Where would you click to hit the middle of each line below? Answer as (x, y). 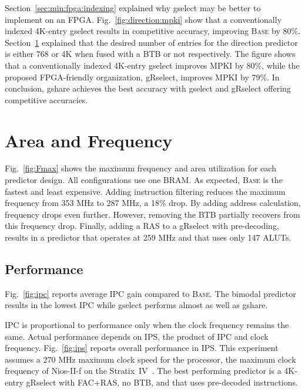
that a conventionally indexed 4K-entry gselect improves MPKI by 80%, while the (152, 65)
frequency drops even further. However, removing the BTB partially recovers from (152, 214)
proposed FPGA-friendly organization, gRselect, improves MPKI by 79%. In (142, 77)
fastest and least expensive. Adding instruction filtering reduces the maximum (145, 191)
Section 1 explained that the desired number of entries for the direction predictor (151, 42)
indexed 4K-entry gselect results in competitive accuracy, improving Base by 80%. (153, 31)
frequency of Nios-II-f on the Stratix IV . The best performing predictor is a (143, 371)
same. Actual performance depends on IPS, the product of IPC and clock (137, 336)
